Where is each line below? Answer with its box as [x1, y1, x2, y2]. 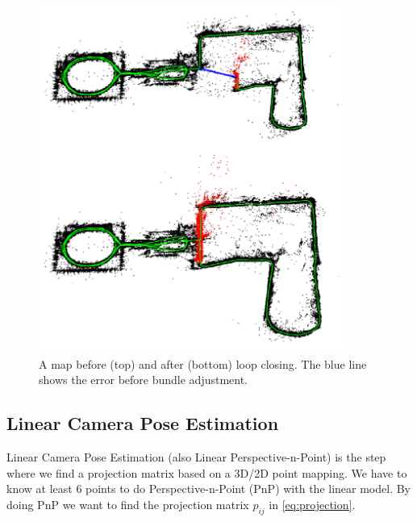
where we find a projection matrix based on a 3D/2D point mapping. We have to [6, 464, 407, 481]
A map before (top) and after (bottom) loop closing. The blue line [39, 355, 367, 372]
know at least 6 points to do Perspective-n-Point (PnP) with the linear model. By [6, 480, 411, 497]
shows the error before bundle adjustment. [39, 371, 248, 388]
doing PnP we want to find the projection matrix [6, 495, 249, 512]
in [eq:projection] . [269, 495, 356, 512]
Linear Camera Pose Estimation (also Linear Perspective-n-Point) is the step [6, 449, 386, 466]
